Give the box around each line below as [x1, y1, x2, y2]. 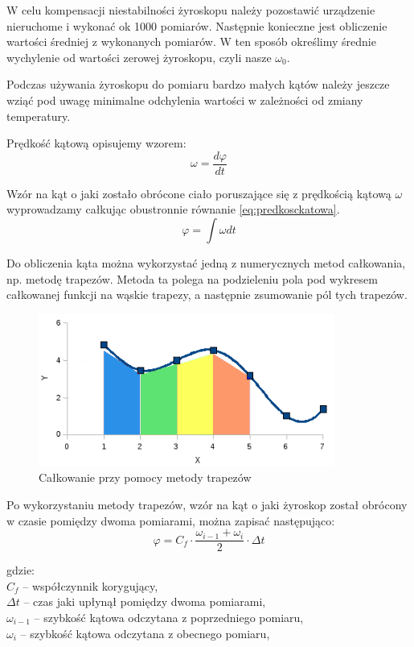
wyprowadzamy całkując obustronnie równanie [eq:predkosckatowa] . [6, 201, 340, 218]
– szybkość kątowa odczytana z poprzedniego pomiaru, [34, 608, 304, 625]
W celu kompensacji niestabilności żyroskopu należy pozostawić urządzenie [6, 2, 375, 18]
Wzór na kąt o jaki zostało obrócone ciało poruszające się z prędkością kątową [6, 185, 391, 201]
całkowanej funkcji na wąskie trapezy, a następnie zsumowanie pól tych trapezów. [6, 286, 408, 303]
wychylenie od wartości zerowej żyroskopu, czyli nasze [6, 48, 272, 65]
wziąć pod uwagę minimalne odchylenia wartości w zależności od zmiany [6, 91, 363, 108]
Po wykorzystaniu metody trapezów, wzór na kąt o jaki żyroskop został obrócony [6, 496, 408, 512]
